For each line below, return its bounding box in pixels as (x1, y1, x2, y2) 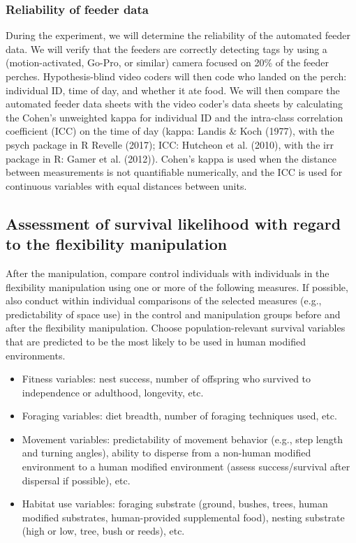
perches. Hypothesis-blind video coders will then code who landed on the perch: (6, 69, 347, 83)
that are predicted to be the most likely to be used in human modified (6, 334, 306, 348)
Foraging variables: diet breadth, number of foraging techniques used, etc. (22, 408, 337, 423)
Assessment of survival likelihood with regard (6, 212, 341, 234)
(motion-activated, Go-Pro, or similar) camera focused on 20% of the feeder (6, 55, 329, 70)
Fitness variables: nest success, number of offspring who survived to (22, 371, 311, 386)
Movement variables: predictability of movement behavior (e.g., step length (22, 431, 343, 446)
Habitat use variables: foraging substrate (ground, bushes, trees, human (22, 496, 328, 511)
